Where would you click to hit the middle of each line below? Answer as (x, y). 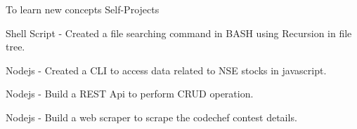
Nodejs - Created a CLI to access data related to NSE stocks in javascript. (166, 70)
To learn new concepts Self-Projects (83, 9)
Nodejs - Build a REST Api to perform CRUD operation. (130, 94)
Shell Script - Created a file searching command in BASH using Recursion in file (179, 33)
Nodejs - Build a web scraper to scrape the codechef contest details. (151, 117)
